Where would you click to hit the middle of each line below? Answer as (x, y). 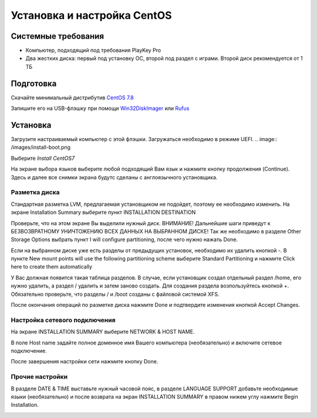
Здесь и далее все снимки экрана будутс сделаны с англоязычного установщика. (114, 177)
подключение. (29, 350)
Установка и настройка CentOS (92, 15)
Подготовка (34, 83)
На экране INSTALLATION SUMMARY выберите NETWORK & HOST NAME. (103, 332)
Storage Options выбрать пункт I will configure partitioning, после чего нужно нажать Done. (124, 240)
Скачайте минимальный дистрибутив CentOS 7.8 (72, 98)
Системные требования (58, 36)
